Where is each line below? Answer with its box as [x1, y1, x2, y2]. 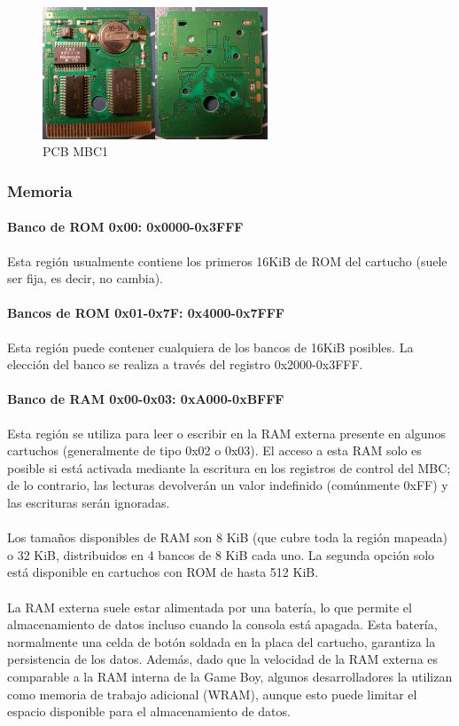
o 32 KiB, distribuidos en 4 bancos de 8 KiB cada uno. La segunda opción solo [7, 545, 435, 564]
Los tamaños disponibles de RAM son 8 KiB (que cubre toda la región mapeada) [7, 528, 447, 547]
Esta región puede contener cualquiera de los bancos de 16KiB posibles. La [7, 337, 414, 356]
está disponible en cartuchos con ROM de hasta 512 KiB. [7, 563, 319, 581]
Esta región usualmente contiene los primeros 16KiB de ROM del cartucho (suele [7, 251, 447, 270]
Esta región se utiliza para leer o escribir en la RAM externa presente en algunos [7, 423, 446, 442]
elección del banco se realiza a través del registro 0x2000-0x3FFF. [7, 355, 363, 374]
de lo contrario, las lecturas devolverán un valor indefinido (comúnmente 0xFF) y [7, 476, 448, 494]
